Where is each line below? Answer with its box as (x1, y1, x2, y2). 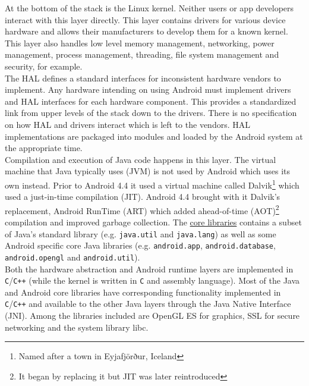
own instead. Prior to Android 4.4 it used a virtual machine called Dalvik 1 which (5, 177, 299, 191)
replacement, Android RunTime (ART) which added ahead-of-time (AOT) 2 (5, 202, 279, 216)
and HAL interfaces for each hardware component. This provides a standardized (5, 95, 297, 107)
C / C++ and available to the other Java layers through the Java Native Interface (5, 297, 291, 310)
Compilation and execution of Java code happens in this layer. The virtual (5, 153, 276, 165)
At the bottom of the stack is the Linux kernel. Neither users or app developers (5, 2, 294, 14)
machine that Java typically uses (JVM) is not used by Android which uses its (5, 165, 291, 177)
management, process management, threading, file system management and (5, 48, 279, 61)
